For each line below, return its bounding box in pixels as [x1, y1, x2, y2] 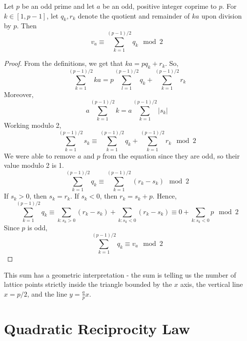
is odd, [27, 222, 48, 233]
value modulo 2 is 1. [4, 160, 64, 170]
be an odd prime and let [21, 1, 95, 11]
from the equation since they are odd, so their [102, 150, 240, 160]
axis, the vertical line [180, 279, 243, 289]
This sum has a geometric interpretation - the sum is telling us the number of [4, 269, 236, 280]
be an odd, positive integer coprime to [103, 1, 217, 11]
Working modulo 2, [4, 120, 62, 130]
